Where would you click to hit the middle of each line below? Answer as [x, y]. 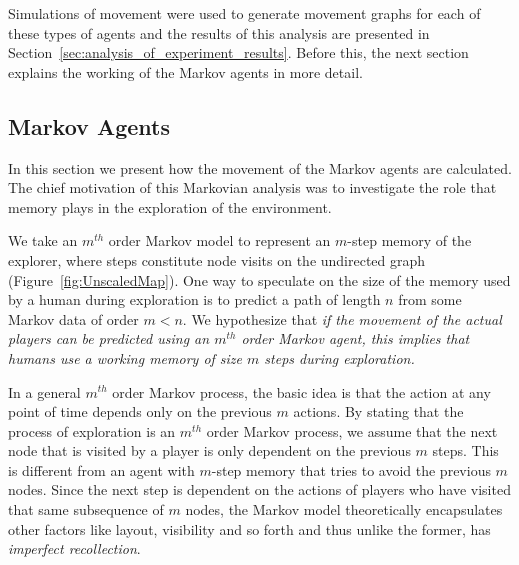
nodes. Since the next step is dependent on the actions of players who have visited [259, 489]
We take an [43, 240]
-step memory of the [409, 240]
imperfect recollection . [74, 548]
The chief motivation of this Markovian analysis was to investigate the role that [252, 187]
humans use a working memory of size [125, 357]
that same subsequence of [86, 509]
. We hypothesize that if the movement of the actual [342, 318]
